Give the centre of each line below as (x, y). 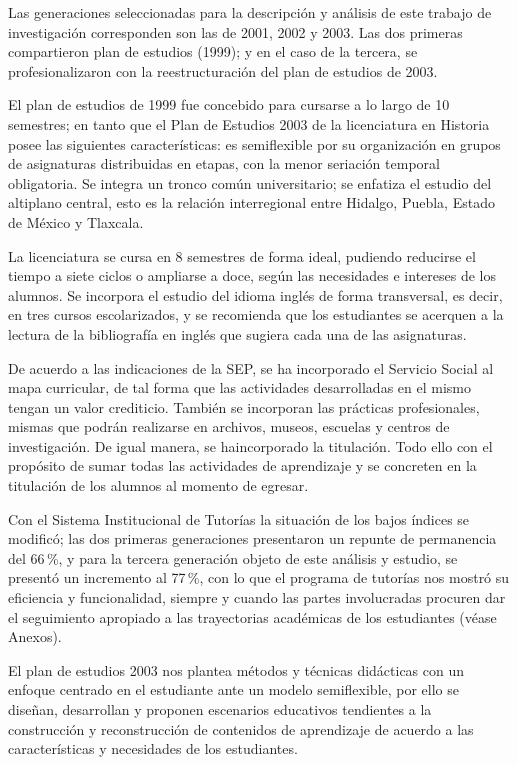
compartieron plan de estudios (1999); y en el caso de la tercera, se (213, 51)
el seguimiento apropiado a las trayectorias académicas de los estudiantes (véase (252, 616)
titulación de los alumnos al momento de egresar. (158, 485)
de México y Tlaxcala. (76, 221)
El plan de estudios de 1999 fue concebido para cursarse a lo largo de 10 (229, 104)
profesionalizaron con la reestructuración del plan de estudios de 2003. (223, 70)
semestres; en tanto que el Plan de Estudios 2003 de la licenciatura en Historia (249, 123)
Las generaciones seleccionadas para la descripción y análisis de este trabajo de (250, 12)
